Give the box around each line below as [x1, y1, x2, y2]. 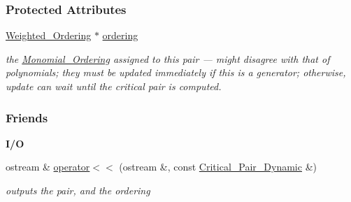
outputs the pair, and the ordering [6, 183, 150, 197]
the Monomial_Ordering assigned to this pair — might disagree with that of [6, 51, 330, 66]
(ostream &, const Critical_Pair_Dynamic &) [119, 159, 317, 174]
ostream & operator [6, 159, 90, 174]
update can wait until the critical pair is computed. [6, 79, 222, 93]
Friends [6, 108, 48, 126]
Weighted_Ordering [6, 28, 92, 43]
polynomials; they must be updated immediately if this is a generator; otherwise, [6, 65, 346, 80]
